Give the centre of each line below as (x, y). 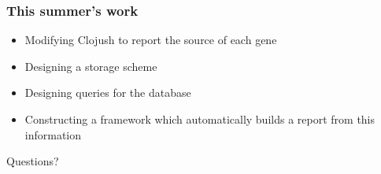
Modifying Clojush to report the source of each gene (151, 40)
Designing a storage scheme (91, 66)
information (53, 134)
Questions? (33, 161)
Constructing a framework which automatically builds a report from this (200, 119)
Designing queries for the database (108, 93)
